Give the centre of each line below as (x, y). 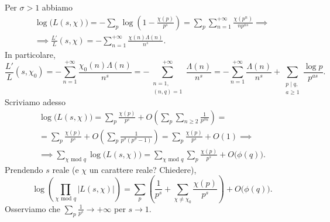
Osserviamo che (33, 208)
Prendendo (24, 169)
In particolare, (30, 54)
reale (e (66, 169)
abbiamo (57, 7)
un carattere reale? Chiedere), (143, 169)
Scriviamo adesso (35, 101)
